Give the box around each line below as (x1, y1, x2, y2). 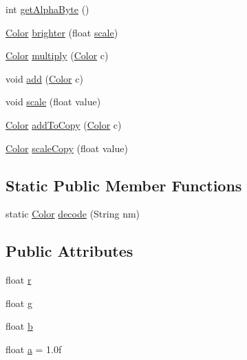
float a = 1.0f (6, 341, 62, 356)
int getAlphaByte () (6, 2, 89, 16)
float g (6, 295, 32, 310)
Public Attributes (6, 240, 133, 262)
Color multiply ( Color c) (6, 48, 109, 63)
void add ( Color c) (6, 71, 83, 85)
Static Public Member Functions (6, 174, 242, 195)
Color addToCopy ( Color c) (6, 117, 122, 131)
